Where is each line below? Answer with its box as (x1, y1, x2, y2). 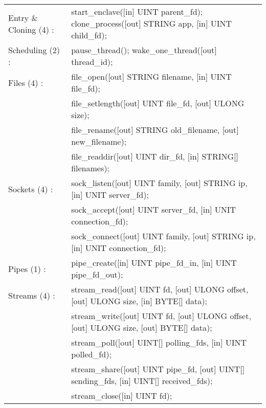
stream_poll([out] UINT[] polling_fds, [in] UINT (71, 336, 247, 348)
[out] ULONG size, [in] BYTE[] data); (71, 295, 207, 307)
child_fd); (71, 29, 107, 41)
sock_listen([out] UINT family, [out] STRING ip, (71, 177, 248, 189)
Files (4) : (8, 76, 43, 88)
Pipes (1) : (8, 262, 46, 275)
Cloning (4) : (8, 23, 54, 35)
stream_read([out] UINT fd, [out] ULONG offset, (71, 283, 249, 295)
